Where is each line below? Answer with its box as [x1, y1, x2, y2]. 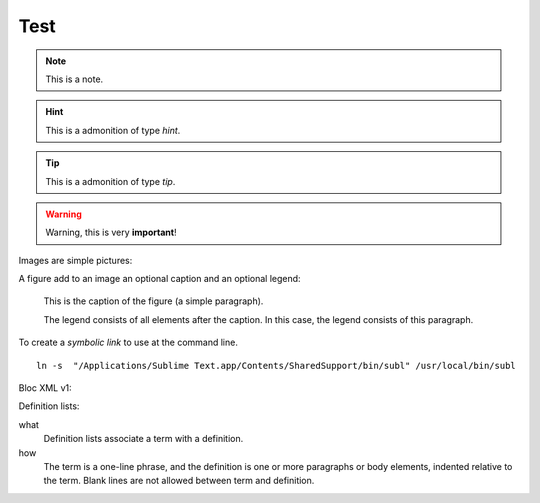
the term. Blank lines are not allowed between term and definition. [43, 475, 315, 487]
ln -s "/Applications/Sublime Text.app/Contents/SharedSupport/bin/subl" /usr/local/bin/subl [36, 360, 517, 371]
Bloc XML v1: [18, 382, 72, 394]
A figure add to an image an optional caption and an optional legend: [18, 273, 301, 285]
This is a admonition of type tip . [45, 175, 176, 187]
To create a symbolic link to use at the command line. [18, 336, 239, 349]
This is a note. [45, 73, 104, 85]
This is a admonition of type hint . [45, 124, 181, 136]
